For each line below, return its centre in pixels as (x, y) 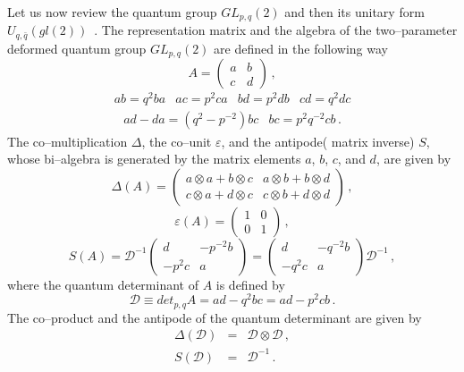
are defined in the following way (301, 48)
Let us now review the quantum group (112, 12)
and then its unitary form (354, 12)
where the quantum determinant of (103, 284)
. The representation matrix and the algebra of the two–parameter (276, 30)
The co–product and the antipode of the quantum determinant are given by (215, 317)
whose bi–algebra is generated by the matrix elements (154, 159)
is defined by (250, 284)
